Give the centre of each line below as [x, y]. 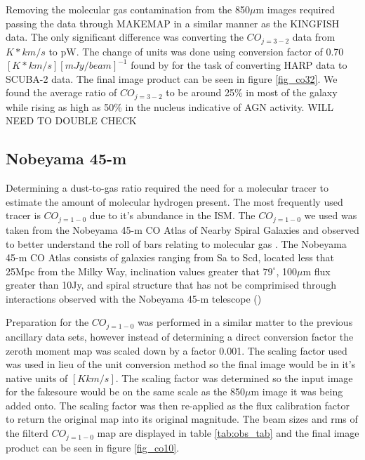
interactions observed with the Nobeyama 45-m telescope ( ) [134, 298]
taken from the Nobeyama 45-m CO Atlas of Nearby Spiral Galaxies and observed [182, 229]
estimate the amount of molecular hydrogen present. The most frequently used [174, 201]
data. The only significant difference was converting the [125, 37]
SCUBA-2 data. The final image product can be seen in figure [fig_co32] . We [172, 78]
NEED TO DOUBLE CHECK [71, 120]
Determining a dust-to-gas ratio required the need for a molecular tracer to [167, 188]
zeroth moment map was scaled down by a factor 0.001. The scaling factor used [177, 350]
